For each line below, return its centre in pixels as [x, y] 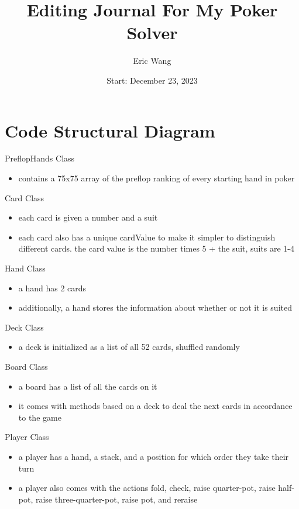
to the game [40, 417]
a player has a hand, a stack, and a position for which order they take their [154, 456]
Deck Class [24, 327]
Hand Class [25, 268]
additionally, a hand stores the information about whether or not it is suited [155, 307]
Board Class [26, 366]
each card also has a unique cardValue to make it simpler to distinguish [147, 237]
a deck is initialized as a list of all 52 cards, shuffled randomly [129, 347]
